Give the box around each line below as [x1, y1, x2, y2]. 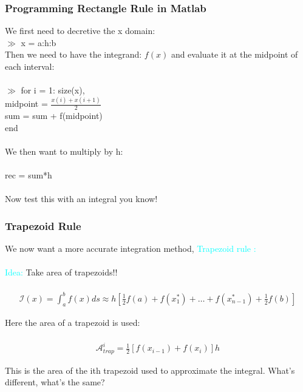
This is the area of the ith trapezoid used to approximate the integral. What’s [5, 363, 295, 376]
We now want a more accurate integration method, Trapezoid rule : [5, 242, 256, 254]
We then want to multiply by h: [5, 144, 123, 157]
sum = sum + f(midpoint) [5, 109, 103, 121]
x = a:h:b [21, 36, 56, 49]
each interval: [5, 60, 55, 72]
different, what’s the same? [5, 376, 105, 388]
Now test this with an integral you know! [5, 192, 158, 205]
